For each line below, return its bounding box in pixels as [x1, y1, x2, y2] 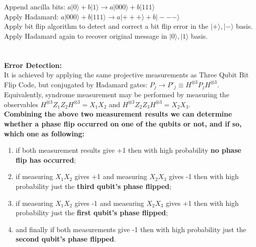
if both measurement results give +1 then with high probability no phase [15, 145, 242, 155]
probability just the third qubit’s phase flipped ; [15, 181, 171, 191]
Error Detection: [4, 60, 62, 70]
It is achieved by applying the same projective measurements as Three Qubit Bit [4, 69, 249, 80]
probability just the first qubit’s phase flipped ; [15, 207, 168, 218]
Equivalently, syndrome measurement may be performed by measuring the [4, 89, 229, 100]
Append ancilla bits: [4, 1, 65, 11]
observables [4, 99, 39, 109]
